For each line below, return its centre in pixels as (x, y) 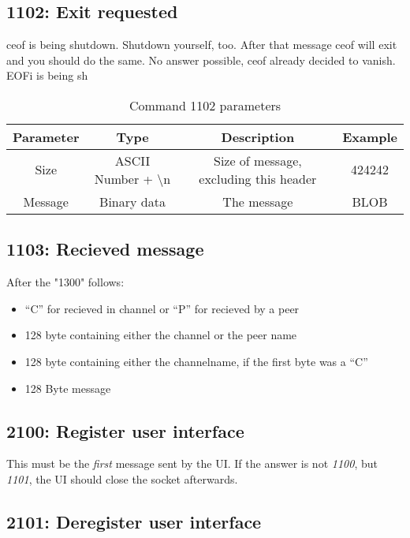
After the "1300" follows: (65, 282)
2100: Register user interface (125, 430)
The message (258, 201)
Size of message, (257, 160)
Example (370, 136)
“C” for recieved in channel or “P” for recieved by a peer (162, 308)
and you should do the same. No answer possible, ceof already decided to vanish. (201, 60)
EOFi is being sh (47, 75)
